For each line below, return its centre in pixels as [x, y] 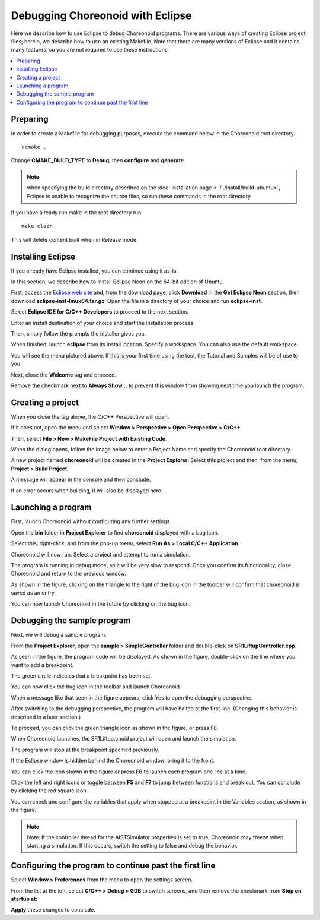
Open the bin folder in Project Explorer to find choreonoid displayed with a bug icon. [115, 532]
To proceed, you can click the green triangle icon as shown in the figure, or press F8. [115, 728]
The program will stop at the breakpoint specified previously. [85, 750]
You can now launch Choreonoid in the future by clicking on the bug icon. [101, 603]
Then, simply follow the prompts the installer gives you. [79, 333]
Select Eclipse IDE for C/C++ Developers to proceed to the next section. [100, 312]
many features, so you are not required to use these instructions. [90, 50]
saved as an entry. [33, 593]
